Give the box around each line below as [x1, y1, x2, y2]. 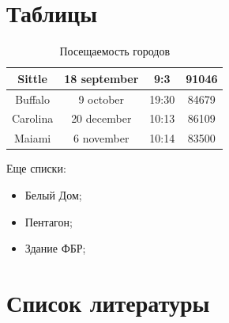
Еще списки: [6, 160, 66, 177]
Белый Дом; [24, 186, 82, 203]
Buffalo [15, 90, 50, 107]
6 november [73, 130, 130, 146]
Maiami [13, 130, 51, 146]
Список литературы [6, 286, 210, 318]
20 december [71, 110, 132, 127]
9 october [78, 90, 125, 107]
